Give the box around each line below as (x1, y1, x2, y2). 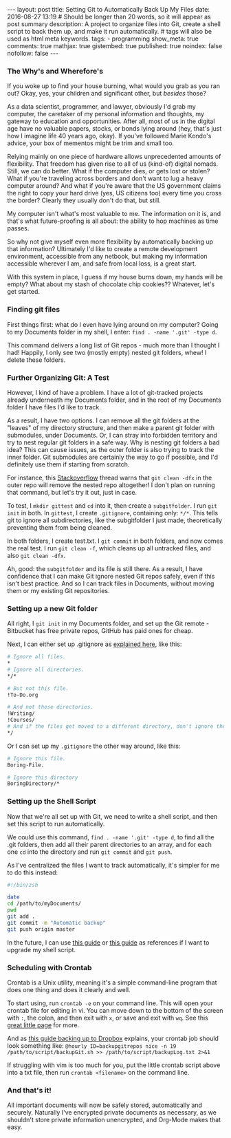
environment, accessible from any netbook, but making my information (7, 253, 208, 261)
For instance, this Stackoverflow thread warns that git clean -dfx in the (7, 473, 212, 482)
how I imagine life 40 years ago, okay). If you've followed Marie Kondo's (7, 132, 212, 140)
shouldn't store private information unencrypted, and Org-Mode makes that (7, 1116, 221, 1124)
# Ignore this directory (7, 774, 78, 781)
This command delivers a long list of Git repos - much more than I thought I (7, 341, 220, 349)
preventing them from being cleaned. (7, 523, 112, 531)
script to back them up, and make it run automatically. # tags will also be (7, 28, 212, 35)
